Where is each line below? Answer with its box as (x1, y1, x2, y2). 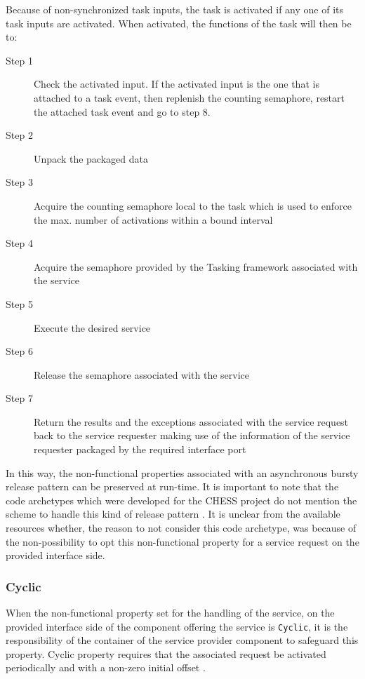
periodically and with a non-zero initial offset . (6, 660, 206, 675)
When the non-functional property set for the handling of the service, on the (6, 605, 335, 620)
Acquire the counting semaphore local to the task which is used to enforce (34, 198, 352, 213)
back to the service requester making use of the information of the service (34, 428, 350, 443)
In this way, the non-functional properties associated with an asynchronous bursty (6, 465, 359, 480)
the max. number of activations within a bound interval (34, 212, 273, 227)
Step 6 (6, 344, 33, 358)
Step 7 (6, 391, 33, 405)
